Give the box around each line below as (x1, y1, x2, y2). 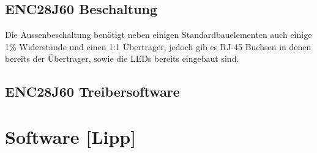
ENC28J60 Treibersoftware (5, 82, 180, 101)
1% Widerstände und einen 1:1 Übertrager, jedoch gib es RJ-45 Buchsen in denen (5, 40, 311, 53)
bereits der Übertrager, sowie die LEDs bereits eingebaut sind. (5, 52, 239, 65)
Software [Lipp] (5, 124, 136, 149)
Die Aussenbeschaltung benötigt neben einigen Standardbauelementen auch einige (5, 28, 312, 41)
